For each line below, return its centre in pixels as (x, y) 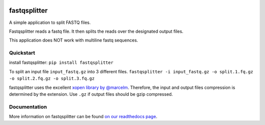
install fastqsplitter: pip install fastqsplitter (61, 62)
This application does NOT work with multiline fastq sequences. (74, 40)
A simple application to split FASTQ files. (50, 22)
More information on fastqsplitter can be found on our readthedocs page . (83, 117)
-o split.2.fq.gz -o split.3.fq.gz (52, 79)
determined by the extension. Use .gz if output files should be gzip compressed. (91, 94)
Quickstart (22, 53)
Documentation (28, 106)
